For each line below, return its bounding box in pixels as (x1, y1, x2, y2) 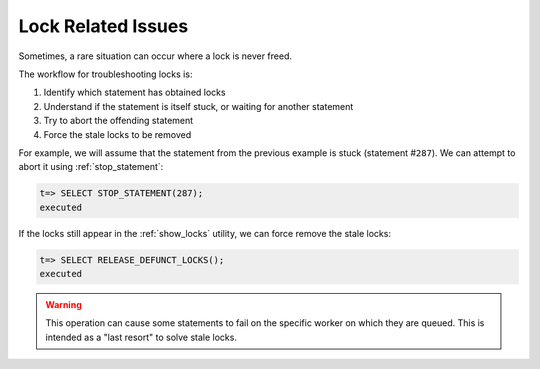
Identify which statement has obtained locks (43, 86, 226, 99)
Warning (45, 299, 82, 310)
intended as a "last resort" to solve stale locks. (45, 331, 237, 343)
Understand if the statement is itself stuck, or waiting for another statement (43, 100, 354, 112)
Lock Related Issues (18, 15, 189, 37)
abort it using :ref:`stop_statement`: (18, 161, 164, 173)
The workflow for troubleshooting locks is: (18, 68, 193, 80)
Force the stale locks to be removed (43, 128, 192, 140)
